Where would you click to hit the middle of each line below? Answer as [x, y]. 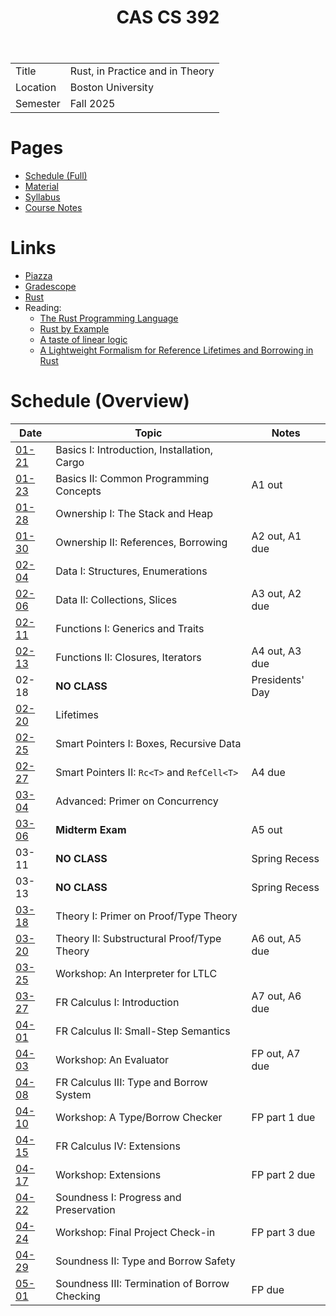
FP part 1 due [283, 1117]
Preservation [85, 1209]
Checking [78, 1296]
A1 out [267, 484]
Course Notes [53, 208]
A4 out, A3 [276, 651]
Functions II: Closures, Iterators [128, 657]
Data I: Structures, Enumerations [131, 571]
